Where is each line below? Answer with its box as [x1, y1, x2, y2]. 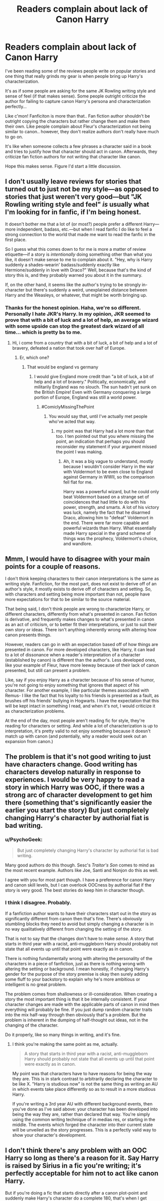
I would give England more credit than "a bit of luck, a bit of [34, 374, 154, 380]
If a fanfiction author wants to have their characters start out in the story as [5, 910, 157, 916]
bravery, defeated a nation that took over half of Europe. [12, 345, 126, 351]
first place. [5, 237, 27, 242]
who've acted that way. [48, 419, 96, 425]
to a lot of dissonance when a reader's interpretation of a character [5, 651, 141, 657]
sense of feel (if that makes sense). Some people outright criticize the [5, 93, 146, 99]
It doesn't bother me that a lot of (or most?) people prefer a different [5, 221, 143, 227]
